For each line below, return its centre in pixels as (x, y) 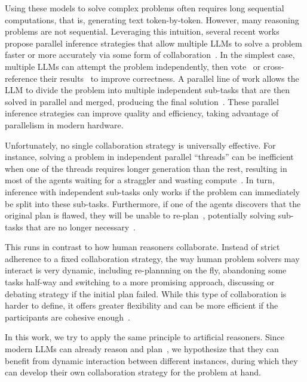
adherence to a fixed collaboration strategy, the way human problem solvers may (152, 258)
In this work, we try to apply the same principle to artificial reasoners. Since (145, 337)
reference (21, 78)
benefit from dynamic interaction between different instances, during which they (151, 360)
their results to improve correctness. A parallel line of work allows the (169, 78)
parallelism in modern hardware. (64, 124)
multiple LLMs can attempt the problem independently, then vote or (133, 66)
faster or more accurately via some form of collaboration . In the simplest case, (150, 55)
